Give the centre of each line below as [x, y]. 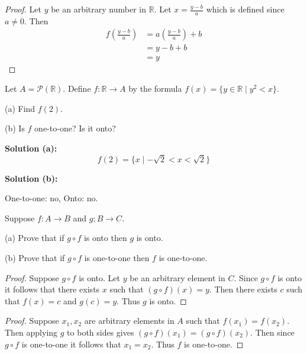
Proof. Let [23, 9]
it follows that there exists [52, 289]
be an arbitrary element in [177, 277]
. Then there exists [243, 289]
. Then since [272, 332]
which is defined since [245, 9]
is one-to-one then [117, 258]
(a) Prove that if [35, 238]
